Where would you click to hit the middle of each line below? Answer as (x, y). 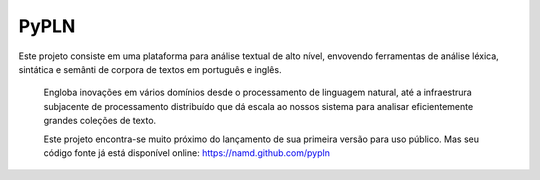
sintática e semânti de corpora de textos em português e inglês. (150, 69)
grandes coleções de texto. (100, 121)
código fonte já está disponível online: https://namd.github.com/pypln (186, 152)
